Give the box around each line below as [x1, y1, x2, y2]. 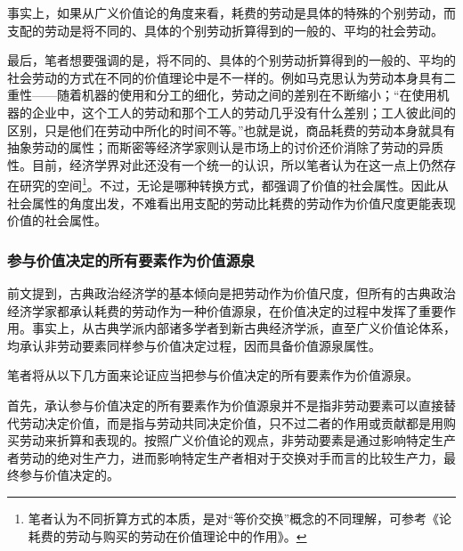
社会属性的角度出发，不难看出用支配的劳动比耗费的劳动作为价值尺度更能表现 [7, 193, 456, 212]
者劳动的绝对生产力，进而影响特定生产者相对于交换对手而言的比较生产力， [7, 448, 443, 466]
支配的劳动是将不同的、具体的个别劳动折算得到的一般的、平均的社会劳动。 [7, 20, 443, 39]
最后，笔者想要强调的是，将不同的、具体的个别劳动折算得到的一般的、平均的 [7, 51, 456, 69]
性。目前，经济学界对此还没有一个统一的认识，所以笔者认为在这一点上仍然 [7, 155, 443, 174]
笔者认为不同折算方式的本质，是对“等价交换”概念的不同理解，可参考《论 [28, 508, 452, 527]
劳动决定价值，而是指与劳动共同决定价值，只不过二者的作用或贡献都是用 [19, 413, 443, 432]
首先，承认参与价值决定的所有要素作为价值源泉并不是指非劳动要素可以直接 [7, 395, 443, 414]
